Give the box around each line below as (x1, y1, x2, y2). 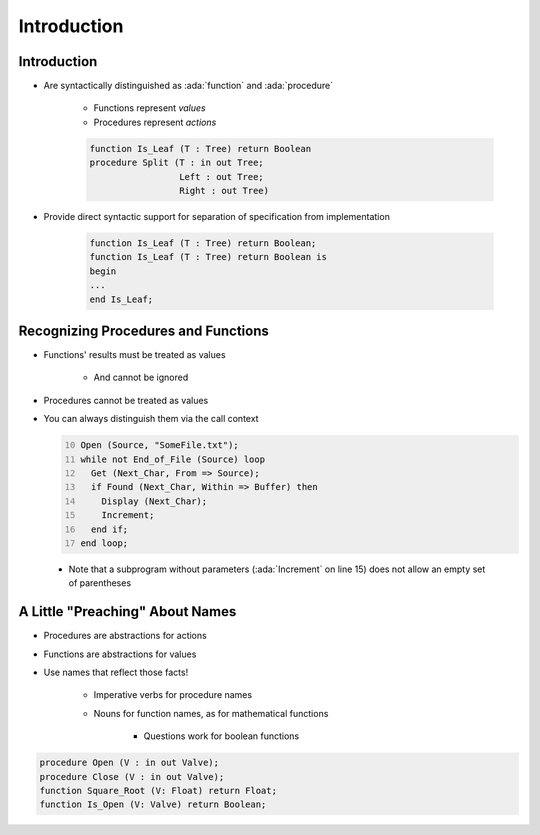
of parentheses (68, 577, 132, 589)
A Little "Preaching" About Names (18, 603, 237, 620)
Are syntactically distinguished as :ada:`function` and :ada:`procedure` (43, 80, 334, 92)
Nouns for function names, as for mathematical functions (93, 707, 329, 719)
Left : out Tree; (178, 171, 264, 182)
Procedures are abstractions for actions (43, 630, 207, 642)
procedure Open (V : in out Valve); (39, 757, 220, 769)
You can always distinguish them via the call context (43, 413, 259, 425)
